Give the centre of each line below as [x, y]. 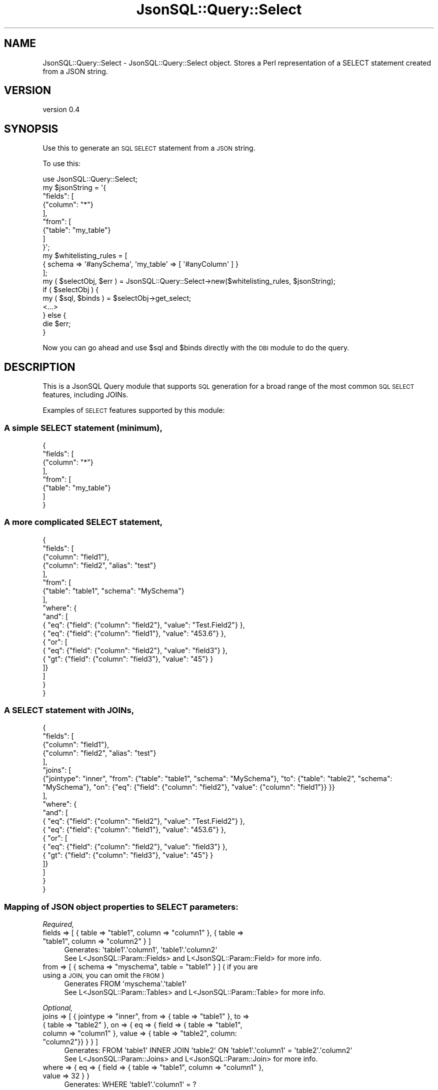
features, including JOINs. [85, 395]
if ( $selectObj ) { [71, 290]
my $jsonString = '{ [74, 188]
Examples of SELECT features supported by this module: [134, 410]
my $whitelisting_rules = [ [85, 256]
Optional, [58, 1008]
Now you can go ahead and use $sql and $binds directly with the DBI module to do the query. [196, 348]
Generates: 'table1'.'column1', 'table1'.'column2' [141, 950]
